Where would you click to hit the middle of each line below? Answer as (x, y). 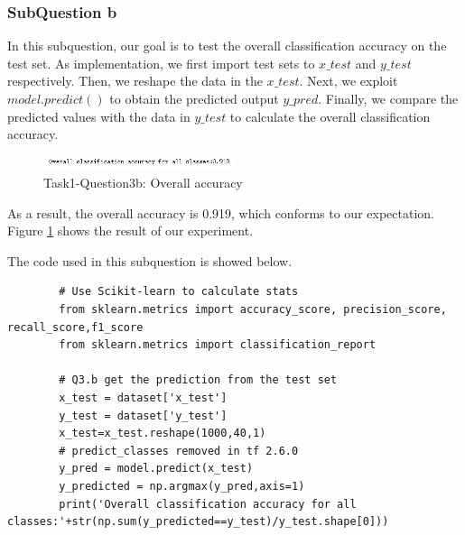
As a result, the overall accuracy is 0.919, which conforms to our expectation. (221, 212)
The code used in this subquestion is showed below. (150, 260)
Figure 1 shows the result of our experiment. (130, 231)
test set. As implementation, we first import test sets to (161, 63)
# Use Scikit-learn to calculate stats (179, 292)
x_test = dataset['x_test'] (143, 397)
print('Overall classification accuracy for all (208, 504)
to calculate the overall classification (330, 116)
